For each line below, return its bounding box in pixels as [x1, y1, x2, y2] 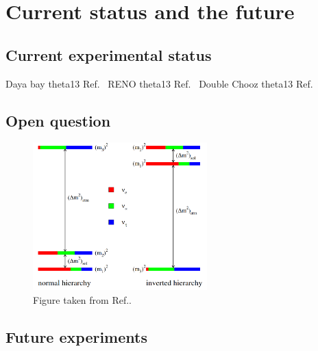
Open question [5, 109, 111, 131]
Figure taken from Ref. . [33, 292, 132, 307]
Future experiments [5, 326, 147, 347]
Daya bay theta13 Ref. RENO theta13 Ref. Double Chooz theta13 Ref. [5, 76, 313, 90]
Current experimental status [5, 44, 212, 65]
